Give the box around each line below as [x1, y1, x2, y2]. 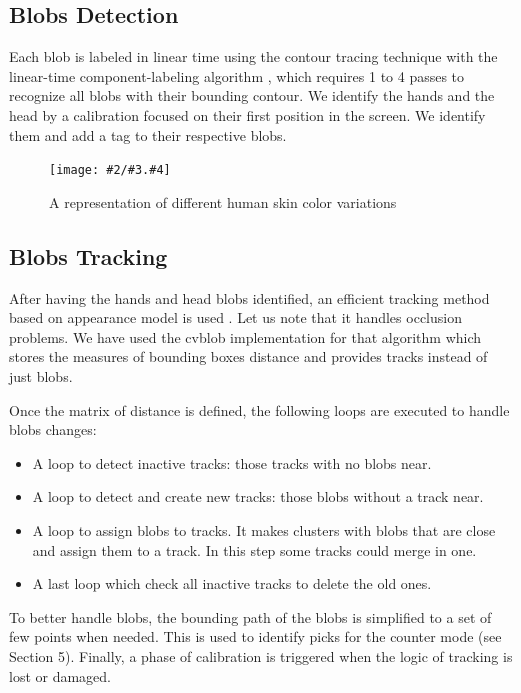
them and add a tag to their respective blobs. [9, 124, 287, 145]
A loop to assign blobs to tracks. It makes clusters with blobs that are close [32, 519, 496, 540]
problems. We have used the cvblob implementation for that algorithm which [9, 326, 482, 347]
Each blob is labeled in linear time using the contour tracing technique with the [9, 46, 498, 67]
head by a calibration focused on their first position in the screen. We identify [9, 104, 486, 125]
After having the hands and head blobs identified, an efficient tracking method [9, 287, 490, 308]
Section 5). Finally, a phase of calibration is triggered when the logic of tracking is [9, 645, 513, 666]
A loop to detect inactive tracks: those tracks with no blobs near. [32, 452, 432, 473]
